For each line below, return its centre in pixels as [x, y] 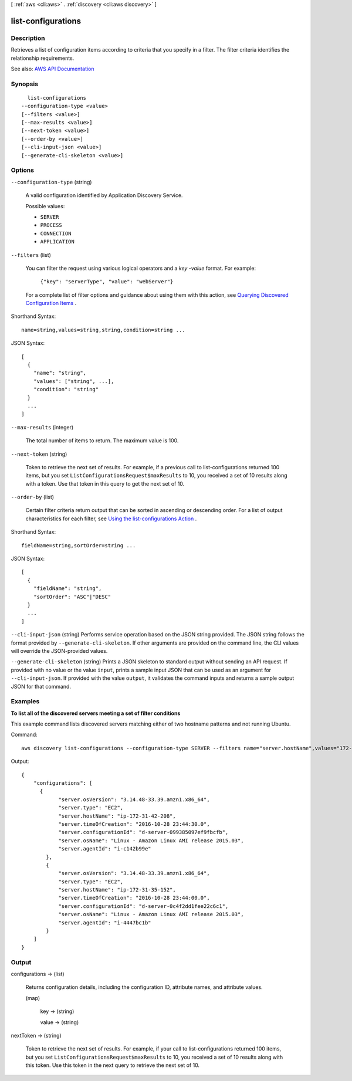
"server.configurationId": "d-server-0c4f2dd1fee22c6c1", [143, 906]
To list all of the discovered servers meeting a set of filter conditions [96, 713]
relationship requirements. [43, 58]
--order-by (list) [33, 497]
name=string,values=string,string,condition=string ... [103, 330]
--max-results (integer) [42, 427]
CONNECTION [56, 233]
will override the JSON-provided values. [59, 650]
